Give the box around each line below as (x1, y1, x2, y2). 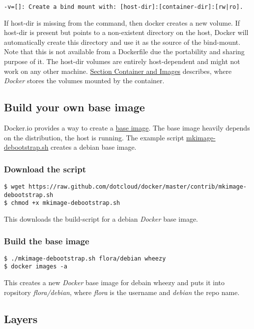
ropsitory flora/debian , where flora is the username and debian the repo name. (4, 287, 240, 297)
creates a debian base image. (51, 142, 137, 152)
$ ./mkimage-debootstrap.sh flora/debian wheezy (4, 255, 166, 262)
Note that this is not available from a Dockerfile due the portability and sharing (4, 46, 245, 57)
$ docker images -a (4, 263, 67, 270)
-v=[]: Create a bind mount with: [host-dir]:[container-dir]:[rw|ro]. (4, 3, 243, 10)
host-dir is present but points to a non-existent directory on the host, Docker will (4, 27, 249, 37)
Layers (4, 311, 38, 326)
